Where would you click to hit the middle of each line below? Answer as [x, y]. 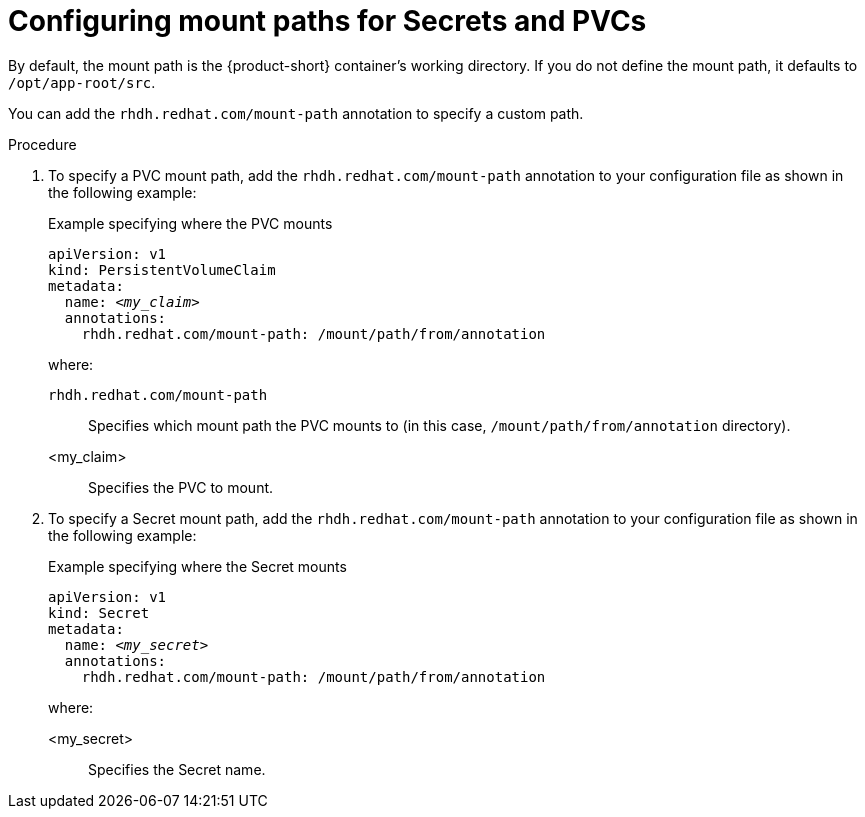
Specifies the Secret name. [177, 769]
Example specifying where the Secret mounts [197, 566]
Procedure [42, 144]
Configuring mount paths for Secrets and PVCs [327, 21]
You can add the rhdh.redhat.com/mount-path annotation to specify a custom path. [296, 113]
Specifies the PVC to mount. [181, 487]
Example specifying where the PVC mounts [190, 223]
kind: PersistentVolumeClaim [162, 269]
